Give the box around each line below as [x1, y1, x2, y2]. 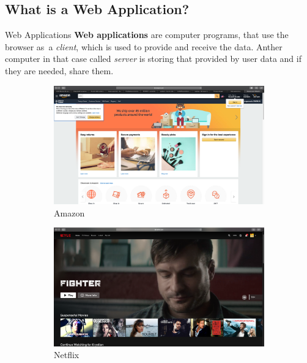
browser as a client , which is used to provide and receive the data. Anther [5, 40, 283, 53]
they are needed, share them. [5, 64, 114, 77]
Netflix [54, 348, 80, 361]
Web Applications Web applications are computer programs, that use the [5, 28, 289, 41]
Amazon [54, 206, 85, 219]
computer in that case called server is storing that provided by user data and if [5, 52, 301, 65]
